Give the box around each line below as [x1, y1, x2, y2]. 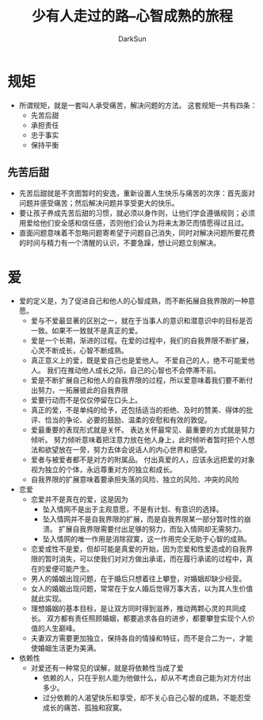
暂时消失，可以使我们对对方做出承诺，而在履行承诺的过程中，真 [44, 554, 253, 564]
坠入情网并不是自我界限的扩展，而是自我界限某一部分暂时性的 [42, 514, 245, 524]
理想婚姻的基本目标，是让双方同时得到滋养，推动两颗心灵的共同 [30, 604, 239, 614]
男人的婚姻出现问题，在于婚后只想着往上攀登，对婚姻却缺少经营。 [30, 574, 246, 583]
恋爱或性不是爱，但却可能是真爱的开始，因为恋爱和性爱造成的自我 [30, 545, 246, 554]
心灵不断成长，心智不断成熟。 [30, 346, 128, 356]
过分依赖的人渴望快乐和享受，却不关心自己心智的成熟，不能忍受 [42, 693, 251, 703]
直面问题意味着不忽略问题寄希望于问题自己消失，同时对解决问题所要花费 [18, 228, 255, 237]
